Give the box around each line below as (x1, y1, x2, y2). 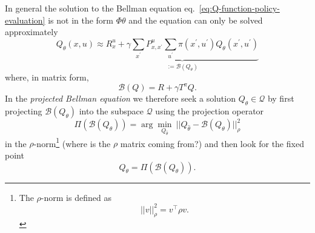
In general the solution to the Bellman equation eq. (5, 2, 195, 14)
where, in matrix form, (5, 71, 89, 84)
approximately (5, 25, 58, 38)
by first (267, 92, 294, 105)
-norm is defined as (41, 191, 111, 203)
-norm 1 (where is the (33, 135, 111, 149)
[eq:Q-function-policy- (199, 2, 280, 14)
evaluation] (5, 13, 45, 26)
